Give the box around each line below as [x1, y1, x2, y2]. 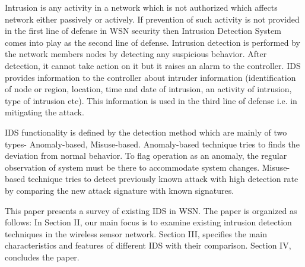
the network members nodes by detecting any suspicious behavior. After [5, 48, 267, 60]
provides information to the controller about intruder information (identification [5, 71, 296, 83]
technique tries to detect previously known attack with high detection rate [27, 172, 298, 185]
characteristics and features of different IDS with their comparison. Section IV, [5, 239, 291, 252]
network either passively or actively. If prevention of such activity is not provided [5, 12, 300, 25]
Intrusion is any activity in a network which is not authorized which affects [5, 1, 278, 13]
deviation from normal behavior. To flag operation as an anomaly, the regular [5, 149, 287, 162]
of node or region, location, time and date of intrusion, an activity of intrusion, [5, 83, 292, 95]
